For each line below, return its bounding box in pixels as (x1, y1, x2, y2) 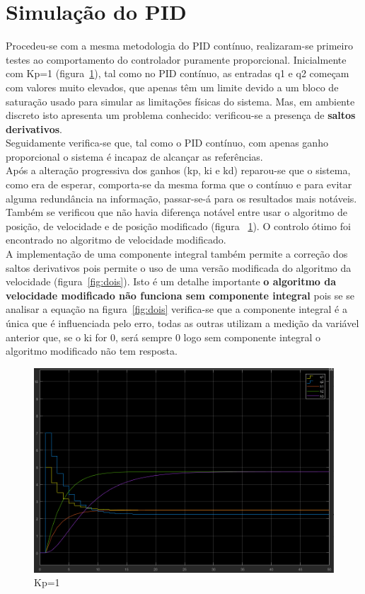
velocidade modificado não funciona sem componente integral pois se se (6, 287, 354, 302)
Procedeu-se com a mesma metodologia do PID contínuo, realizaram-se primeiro (6, 38, 353, 53)
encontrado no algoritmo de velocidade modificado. (6, 232, 226, 247)
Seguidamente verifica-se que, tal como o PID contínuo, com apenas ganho (6, 135, 328, 150)
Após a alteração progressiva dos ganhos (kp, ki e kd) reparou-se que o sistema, (6, 163, 351, 178)
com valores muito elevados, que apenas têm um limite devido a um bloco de (6, 79, 339, 94)
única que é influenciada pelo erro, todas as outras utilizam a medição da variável (6, 316, 359, 330)
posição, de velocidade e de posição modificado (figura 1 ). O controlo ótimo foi (6, 218, 351, 233)
